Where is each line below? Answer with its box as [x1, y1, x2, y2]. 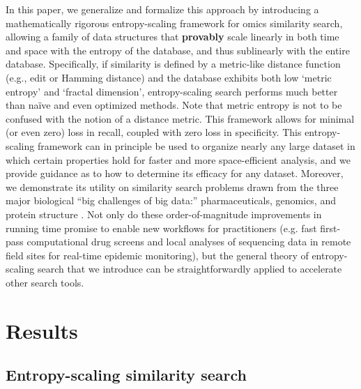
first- [320, 220, 341, 235]
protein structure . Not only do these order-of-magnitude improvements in [6, 206, 322, 221]
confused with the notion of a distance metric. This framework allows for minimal [6, 111, 355, 125]
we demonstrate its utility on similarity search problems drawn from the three [6, 179, 339, 194]
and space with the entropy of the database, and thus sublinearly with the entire [6, 43, 350, 57]
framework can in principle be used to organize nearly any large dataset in [37, 138, 355, 153]
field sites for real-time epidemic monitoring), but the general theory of [6, 247, 309, 262]
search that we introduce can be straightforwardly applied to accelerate [37, 261, 342, 276]
